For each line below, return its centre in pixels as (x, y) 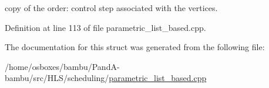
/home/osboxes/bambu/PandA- (62, 66)
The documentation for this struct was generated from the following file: (135, 47)
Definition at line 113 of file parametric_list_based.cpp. (105, 27)
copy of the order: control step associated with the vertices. (111, 8)
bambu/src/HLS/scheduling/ (57, 78)
